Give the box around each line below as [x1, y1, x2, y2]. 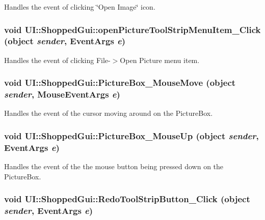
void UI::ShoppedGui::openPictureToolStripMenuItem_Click [4, 23, 261, 36]
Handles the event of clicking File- [4, 54, 111, 65]
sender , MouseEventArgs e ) [4, 88, 120, 101]
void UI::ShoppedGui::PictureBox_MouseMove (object [4, 76, 236, 89]
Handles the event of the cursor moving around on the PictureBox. [4, 108, 213, 118]
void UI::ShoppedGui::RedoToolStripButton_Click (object [4, 193, 250, 205]
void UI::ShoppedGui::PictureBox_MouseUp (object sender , [4, 129, 259, 142]
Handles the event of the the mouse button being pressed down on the [4, 161, 224, 172]
